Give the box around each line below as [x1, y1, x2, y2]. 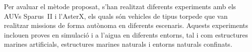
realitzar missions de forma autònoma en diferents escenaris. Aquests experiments [4, 20, 249, 30]
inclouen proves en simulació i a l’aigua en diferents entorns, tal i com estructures [4, 29, 248, 39]
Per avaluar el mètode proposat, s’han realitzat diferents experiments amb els [4, 1, 236, 11]
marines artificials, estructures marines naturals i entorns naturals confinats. [4, 39, 232, 49]
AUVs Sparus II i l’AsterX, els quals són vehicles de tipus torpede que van [4, 11, 228, 21]
